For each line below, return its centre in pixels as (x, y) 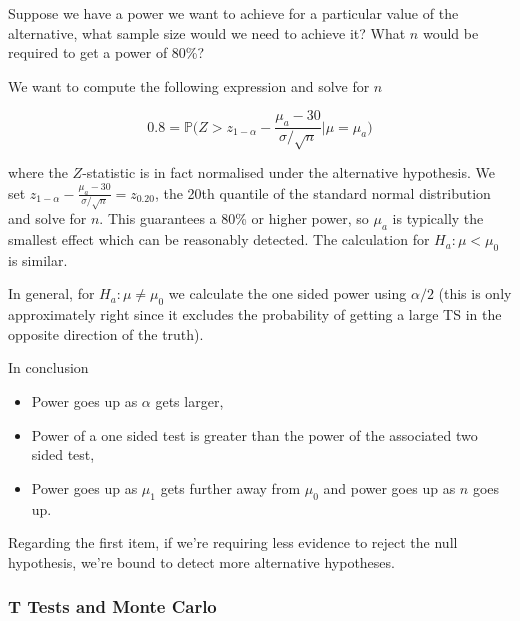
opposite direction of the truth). (106, 333)
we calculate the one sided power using (287, 293)
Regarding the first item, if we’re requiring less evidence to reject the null (233, 542)
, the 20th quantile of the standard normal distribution (322, 192)
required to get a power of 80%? (106, 52)
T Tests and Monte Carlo (112, 606)
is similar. (38, 259)
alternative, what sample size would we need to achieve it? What (207, 32)
